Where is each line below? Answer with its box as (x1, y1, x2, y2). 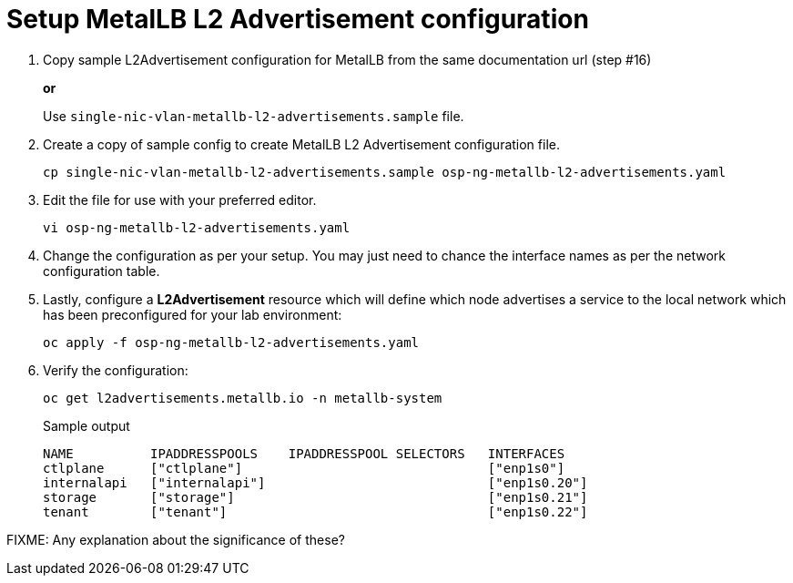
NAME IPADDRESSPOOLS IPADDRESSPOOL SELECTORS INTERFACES (43, 445, 565, 461)
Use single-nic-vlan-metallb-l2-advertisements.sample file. (43, 107, 464, 124)
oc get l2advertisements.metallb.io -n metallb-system (43, 390, 442, 405)
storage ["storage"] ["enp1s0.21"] (43, 489, 588, 505)
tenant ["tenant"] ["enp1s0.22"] (43, 504, 588, 519)
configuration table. (43, 262, 160, 279)
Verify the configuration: (43, 362, 188, 378)
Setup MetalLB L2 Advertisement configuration (6, 4, 589, 35)
